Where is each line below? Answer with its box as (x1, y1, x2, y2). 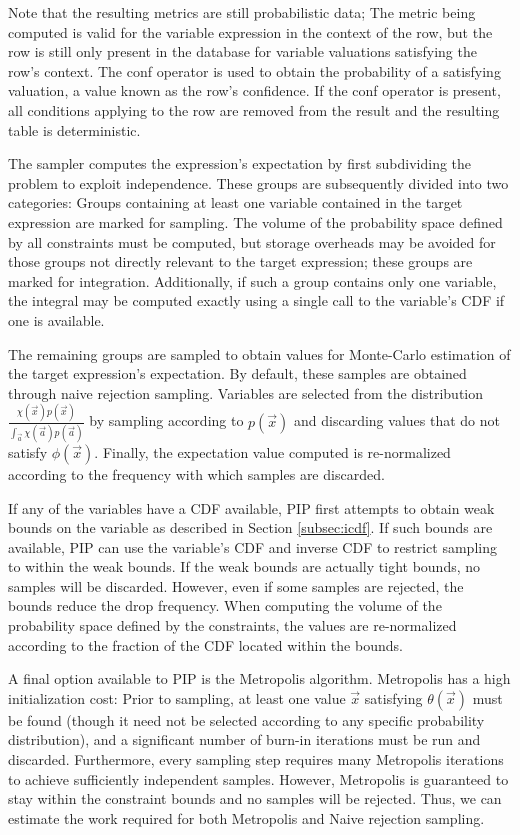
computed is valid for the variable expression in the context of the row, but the (8, 21, 493, 42)
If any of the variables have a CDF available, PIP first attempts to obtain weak (8, 497, 495, 518)
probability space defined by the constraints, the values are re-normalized (8, 615, 457, 636)
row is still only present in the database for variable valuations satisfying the (8, 41, 477, 62)
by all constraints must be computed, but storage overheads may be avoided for (8, 231, 496, 252)
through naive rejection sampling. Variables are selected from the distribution (8, 382, 484, 403)
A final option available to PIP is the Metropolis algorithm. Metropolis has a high (8, 668, 511, 689)
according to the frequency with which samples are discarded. (8, 463, 385, 484)
